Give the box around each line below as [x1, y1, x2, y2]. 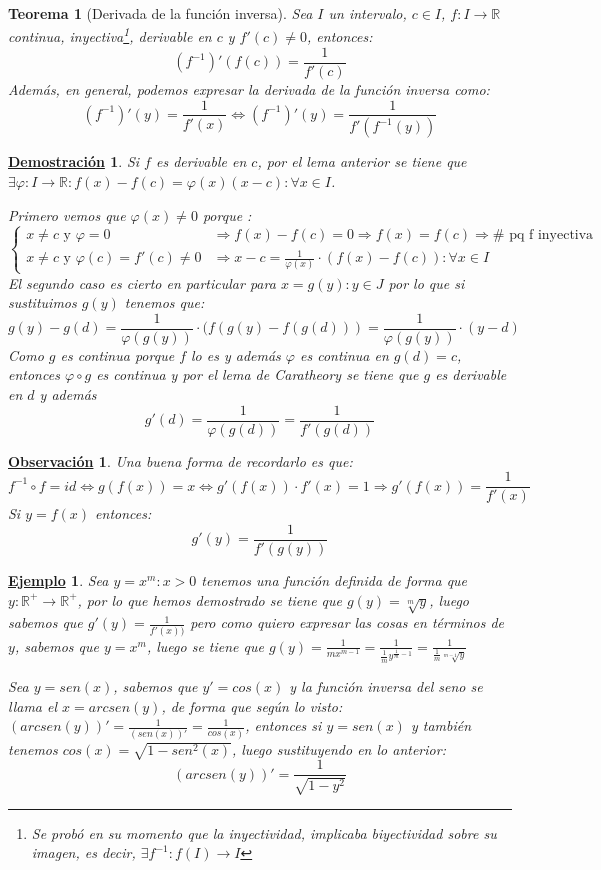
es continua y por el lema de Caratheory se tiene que [96, 364, 419, 385]
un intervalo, [328, 3, 407, 23]
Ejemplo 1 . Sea [8, 570, 109, 590]
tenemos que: [124, 292, 205, 313]
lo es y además [191, 344, 281, 365]
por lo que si [388, 272, 465, 293]
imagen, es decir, [31, 842, 136, 863]
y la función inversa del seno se [289, 676, 483, 697]
